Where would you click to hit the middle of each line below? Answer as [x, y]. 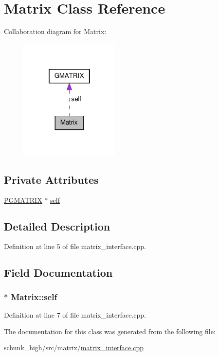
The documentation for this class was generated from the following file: [110, 331]
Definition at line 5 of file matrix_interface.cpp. [75, 246]
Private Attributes [51, 179]
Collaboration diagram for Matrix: [55, 31]
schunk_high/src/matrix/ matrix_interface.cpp [74, 347]
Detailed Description [57, 226]
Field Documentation [58, 273]
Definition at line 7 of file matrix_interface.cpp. [75, 315]
